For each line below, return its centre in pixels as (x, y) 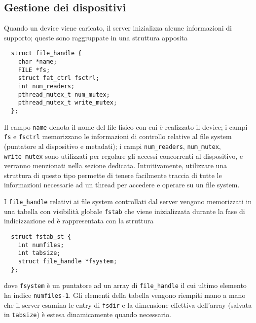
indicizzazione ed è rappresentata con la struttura (79, 221)
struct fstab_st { (41, 236)
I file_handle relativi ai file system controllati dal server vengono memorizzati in (128, 201)
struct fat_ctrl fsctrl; (59, 78)
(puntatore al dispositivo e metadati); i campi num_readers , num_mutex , (112, 146)
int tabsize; (39, 253)
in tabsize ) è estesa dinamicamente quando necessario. (88, 314)
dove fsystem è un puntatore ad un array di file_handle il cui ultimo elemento (125, 285)
